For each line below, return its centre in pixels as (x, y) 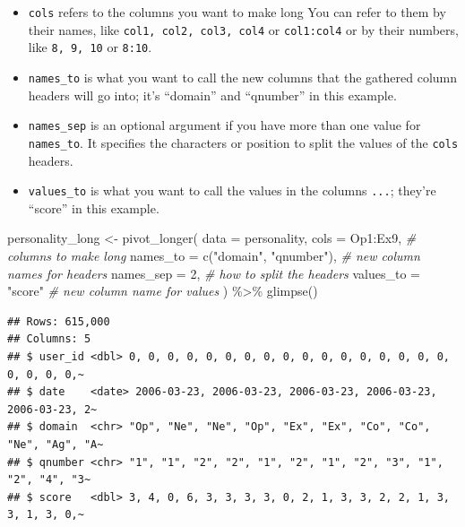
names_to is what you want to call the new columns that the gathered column (243, 77)
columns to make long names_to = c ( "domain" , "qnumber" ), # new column (214, 255)
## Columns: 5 (49, 339)
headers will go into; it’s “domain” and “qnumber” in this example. (212, 95)
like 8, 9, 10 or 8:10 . (90, 47)
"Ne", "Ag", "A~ (56, 444)
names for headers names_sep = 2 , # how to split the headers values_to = (214, 273)
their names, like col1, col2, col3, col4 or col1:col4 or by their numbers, (243, 29)
